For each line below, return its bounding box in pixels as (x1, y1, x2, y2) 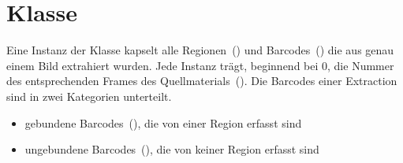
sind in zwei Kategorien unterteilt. (6, 87, 172, 104)
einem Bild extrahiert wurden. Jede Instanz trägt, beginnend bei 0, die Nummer (6, 57, 394, 73)
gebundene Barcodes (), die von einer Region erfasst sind (24, 114, 302, 131)
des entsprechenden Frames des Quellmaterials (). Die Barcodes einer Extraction (6, 72, 397, 89)
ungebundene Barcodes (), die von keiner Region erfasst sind (24, 141, 319, 157)
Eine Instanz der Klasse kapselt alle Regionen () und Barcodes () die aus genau (6, 42, 394, 58)
